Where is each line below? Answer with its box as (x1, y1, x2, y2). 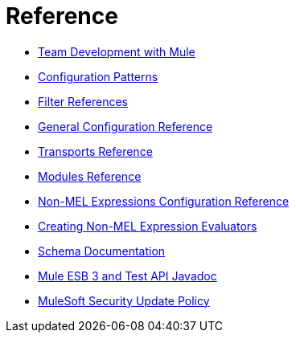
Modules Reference (38, 169, 142, 183)
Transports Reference (38, 144, 153, 158)
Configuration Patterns (38, 69, 158, 84)
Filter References (38, 94, 128, 108)
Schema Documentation (38, 243, 166, 258)
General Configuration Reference (38, 119, 213, 133)
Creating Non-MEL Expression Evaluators (38, 219, 257, 233)
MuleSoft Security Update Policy (38, 293, 210, 308)
